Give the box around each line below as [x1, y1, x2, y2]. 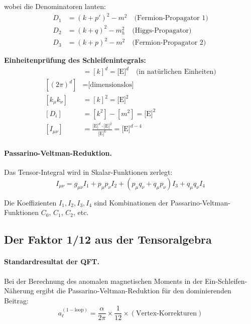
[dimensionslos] [88, 81, 134, 89]
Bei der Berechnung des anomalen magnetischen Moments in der [4, 275, 203, 286]
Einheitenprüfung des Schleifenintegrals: [4, 55, 146, 65]
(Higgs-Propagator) [132, 27, 192, 34]
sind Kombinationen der [94, 197, 169, 207]
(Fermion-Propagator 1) [134, 15, 208, 22]
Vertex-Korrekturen [136, 309, 197, 317]
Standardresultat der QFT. [4, 256, 100, 267]
